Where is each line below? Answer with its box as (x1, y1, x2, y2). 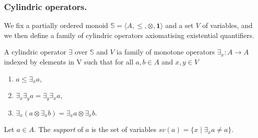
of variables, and (202, 20, 253, 30)
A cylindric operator (4, 46, 67, 57)
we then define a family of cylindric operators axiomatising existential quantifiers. (4, 29, 254, 40)
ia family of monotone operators (116, 46, 215, 57)
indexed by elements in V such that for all (4, 56, 134, 66)
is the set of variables (91, 124, 157, 134)
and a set (165, 20, 194, 30)
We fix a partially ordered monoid (4, 20, 108, 30)
